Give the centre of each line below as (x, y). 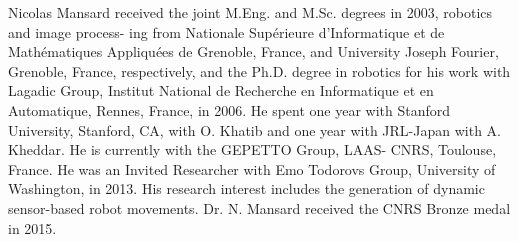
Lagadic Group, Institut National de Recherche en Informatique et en (221, 90)
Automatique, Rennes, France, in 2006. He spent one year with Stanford (229, 109)
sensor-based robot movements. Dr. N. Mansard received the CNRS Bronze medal (259, 207)
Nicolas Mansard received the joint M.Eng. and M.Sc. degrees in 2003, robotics (250, 12)
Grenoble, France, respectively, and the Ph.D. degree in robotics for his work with (259, 70)
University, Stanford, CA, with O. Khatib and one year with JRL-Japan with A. (254, 129)
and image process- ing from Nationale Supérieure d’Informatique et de (226, 31)
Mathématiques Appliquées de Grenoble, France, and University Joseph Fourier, (253, 51)
